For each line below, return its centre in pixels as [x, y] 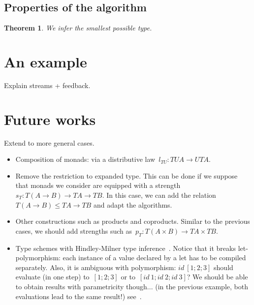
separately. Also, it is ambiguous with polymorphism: [96, 267]
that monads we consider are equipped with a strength [98, 185]
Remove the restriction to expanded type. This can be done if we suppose [127, 175]
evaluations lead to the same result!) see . [79, 296]
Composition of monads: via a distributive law [85, 159]
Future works [50, 119]
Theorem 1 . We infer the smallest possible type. [78, 28]
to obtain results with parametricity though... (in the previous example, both [132, 286]
